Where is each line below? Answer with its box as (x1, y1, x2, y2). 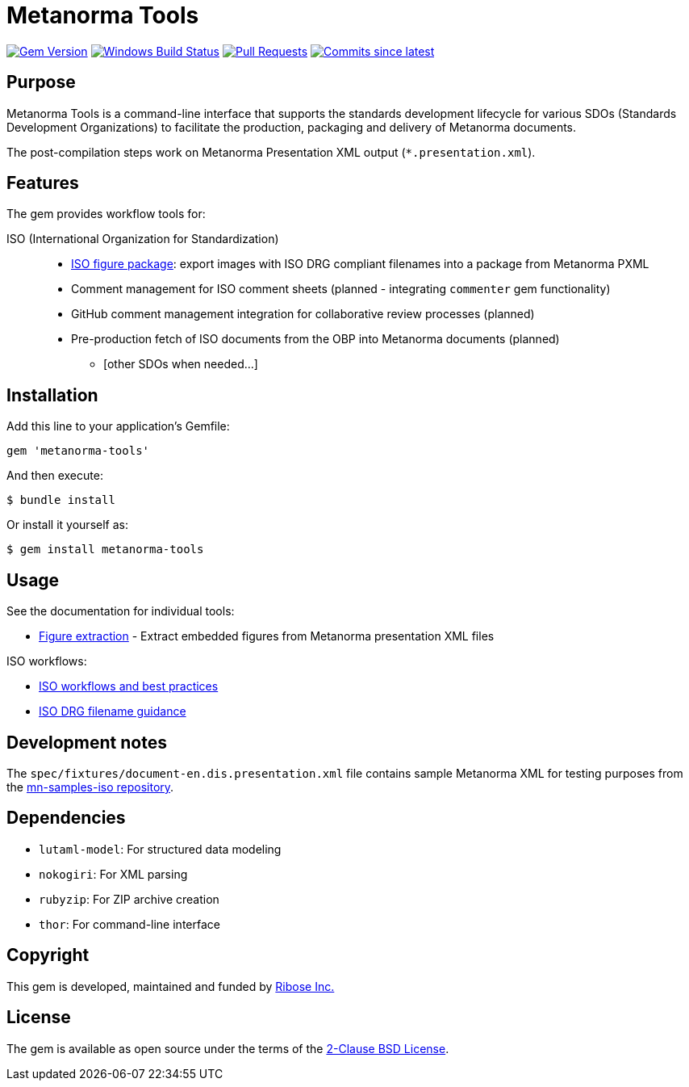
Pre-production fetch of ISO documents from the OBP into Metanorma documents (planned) (71, 332, 560, 346)
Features (6, 173, 79, 194)
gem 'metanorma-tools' (6, 444, 150, 458)
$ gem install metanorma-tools (6, 543, 204, 556)
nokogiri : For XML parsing (39, 867, 188, 881)
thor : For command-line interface (39, 917, 220, 931)
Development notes (6, 732, 167, 753)
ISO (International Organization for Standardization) (6, 232, 279, 246)
